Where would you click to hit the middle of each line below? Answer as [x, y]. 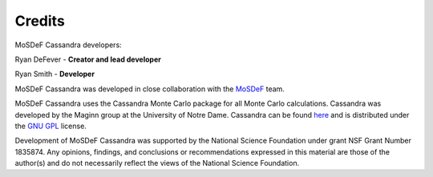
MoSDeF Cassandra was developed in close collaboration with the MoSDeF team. [150, 89]
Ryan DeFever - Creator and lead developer [88, 59]
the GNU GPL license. [51, 126]
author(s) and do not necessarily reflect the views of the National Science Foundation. [157, 163]
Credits [40, 21]
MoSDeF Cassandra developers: [68, 45]
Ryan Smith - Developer [55, 74]
